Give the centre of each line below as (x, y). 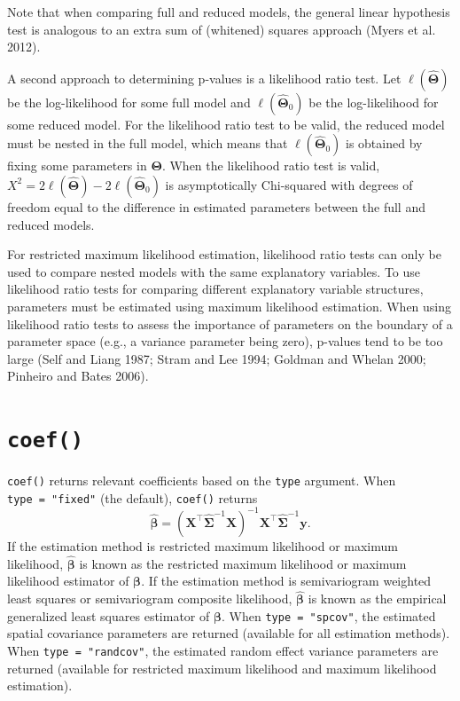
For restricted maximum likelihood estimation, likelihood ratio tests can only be (224, 254)
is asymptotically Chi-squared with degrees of (289, 184)
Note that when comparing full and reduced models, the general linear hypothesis (229, 12)
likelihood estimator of (68, 581)
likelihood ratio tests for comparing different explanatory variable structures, (215, 289)
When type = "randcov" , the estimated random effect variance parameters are (223, 651)
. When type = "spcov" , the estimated (329, 615)
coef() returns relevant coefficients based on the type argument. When (202, 480)
